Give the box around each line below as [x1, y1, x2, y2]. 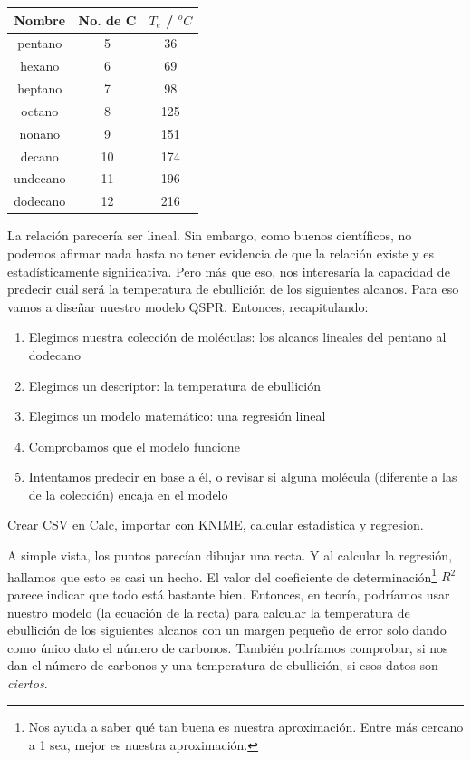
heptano [17, 79, 62, 98]
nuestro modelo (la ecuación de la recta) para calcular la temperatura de [7, 602, 410, 621]
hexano [20, 56, 60, 75]
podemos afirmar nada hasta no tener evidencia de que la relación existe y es [7, 243, 434, 262]
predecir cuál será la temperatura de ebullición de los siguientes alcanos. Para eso [7, 279, 459, 298]
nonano [19, 123, 60, 142]
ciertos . [7, 673, 48, 692]
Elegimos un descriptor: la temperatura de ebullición [28, 375, 321, 395]
